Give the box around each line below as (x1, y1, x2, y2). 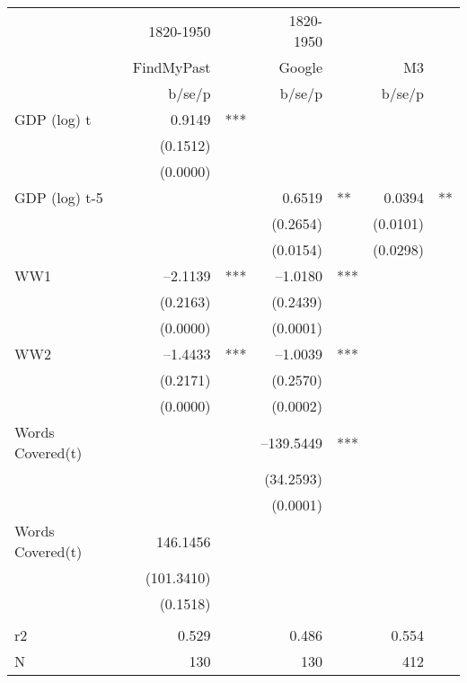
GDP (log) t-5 (14, 187, 103, 208)
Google (278, 57, 323, 77)
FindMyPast (132, 57, 211, 77)
